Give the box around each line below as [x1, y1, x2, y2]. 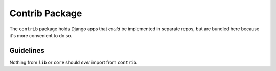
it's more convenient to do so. [9, 32, 73, 38]
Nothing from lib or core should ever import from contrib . [9, 59, 138, 65]
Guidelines [9, 46, 44, 55]
